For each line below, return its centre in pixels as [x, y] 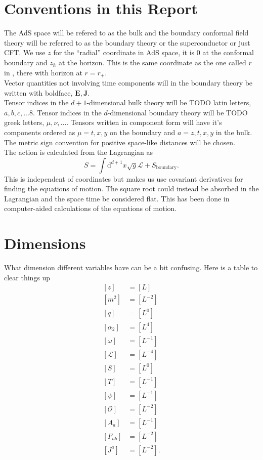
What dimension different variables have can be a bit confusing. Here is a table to [131, 267]
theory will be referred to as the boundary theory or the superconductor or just [127, 42]
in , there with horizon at [43, 72]
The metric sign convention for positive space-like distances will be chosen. [120, 142]
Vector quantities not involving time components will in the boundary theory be [128, 82]
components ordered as [40, 132]
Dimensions [45, 243]
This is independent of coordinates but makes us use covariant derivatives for [124, 178]
